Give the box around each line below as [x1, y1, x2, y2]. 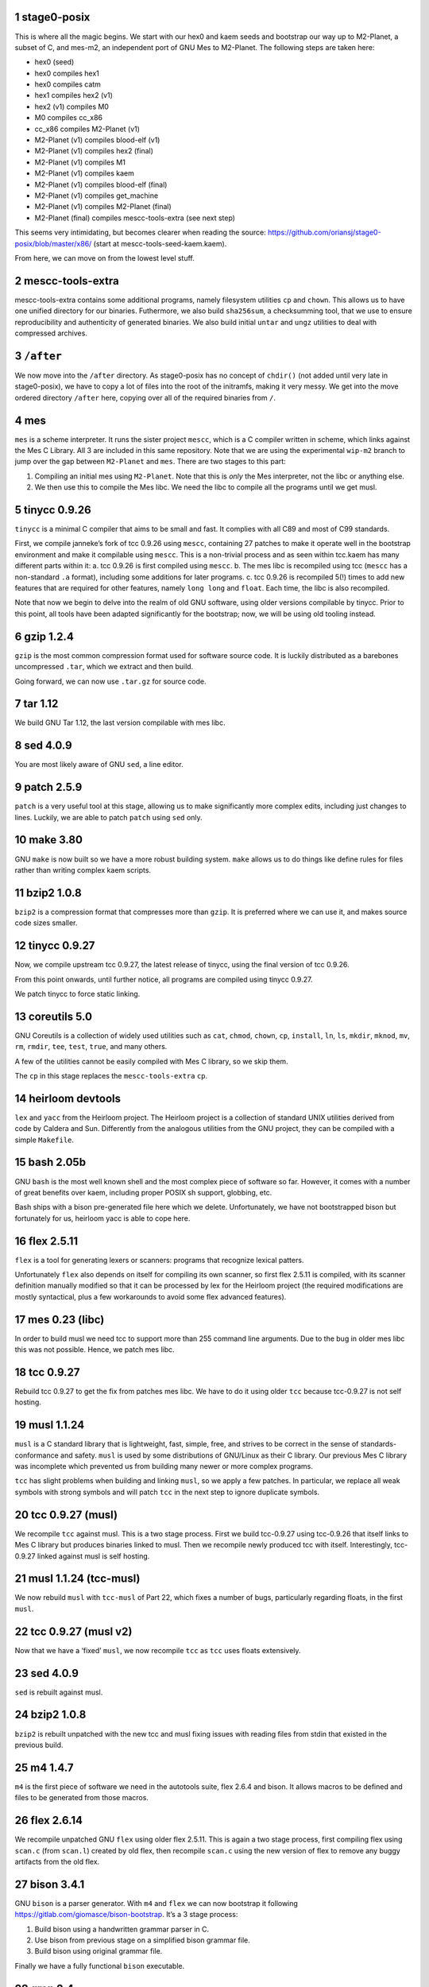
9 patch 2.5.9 [14, 780, 83, 794]
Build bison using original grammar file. [34, 1946, 163, 1956]
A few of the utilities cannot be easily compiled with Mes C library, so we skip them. [14, 1056, 289, 1066]
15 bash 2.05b [14, 1156, 87, 1169]
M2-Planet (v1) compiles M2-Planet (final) [34, 202, 172, 211]
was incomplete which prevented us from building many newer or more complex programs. [14, 1462, 314, 1471]
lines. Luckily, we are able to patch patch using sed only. [14, 812, 203, 822]
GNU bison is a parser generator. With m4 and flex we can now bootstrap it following [14, 1898, 298, 1908]
